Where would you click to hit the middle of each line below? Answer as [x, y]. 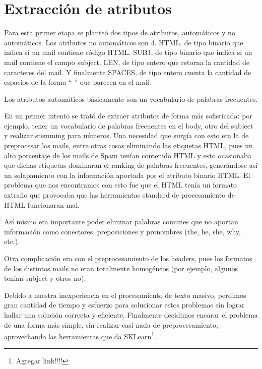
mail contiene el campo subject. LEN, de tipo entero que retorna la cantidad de [127, 62]
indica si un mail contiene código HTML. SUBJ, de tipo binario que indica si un [128, 52]
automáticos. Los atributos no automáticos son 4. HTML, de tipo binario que [124, 42]
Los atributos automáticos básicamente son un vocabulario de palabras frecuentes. [131, 99]
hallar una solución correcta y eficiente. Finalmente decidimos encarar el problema [131, 314]
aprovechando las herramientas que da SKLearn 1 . [80, 335]
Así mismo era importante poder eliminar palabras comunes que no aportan [121, 222]
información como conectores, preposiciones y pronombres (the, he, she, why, [122, 231]
